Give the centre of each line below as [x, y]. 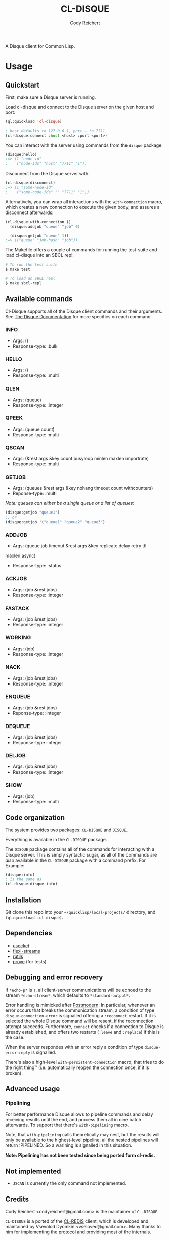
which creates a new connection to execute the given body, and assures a [83, 207]
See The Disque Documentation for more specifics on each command [78, 316]
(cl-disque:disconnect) [30, 183]
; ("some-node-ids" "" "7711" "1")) [47, 192]
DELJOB [15, 756]
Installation [23, 900]
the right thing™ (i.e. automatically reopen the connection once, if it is [77, 1067]
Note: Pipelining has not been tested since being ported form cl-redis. [80, 1155]
